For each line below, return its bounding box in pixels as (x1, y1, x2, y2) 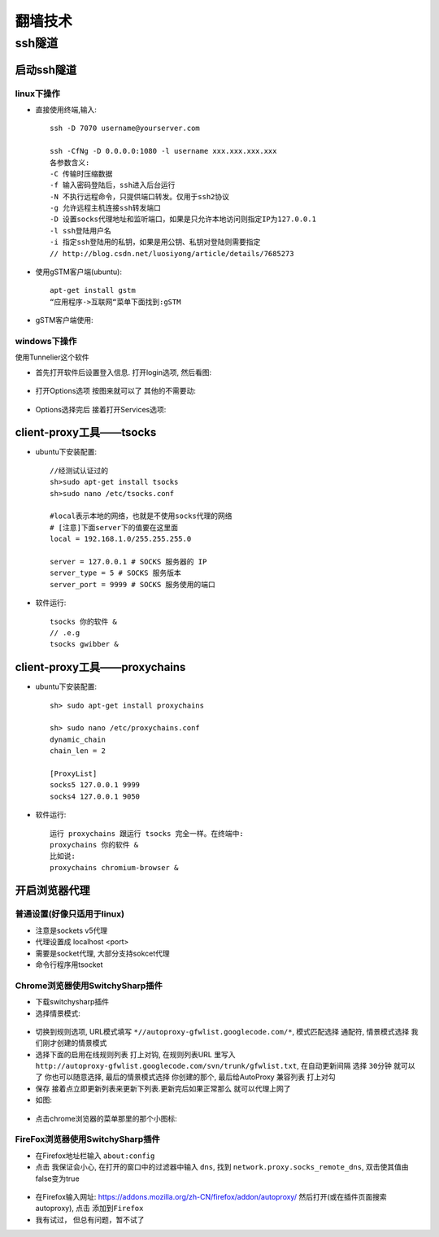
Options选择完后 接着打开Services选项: (35, 404, 167, 414)
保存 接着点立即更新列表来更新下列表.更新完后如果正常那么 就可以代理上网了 (35, 1083, 291, 1093)
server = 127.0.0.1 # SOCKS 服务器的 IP (50, 557, 207, 566)
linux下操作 (15, 88, 60, 99)
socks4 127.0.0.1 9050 (50, 791, 141, 801)
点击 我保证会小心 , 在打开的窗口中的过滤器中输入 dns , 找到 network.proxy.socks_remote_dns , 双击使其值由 (35, 1162, 409, 1172)
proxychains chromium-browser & (50, 863, 179, 872)
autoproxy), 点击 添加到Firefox (35, 1204, 144, 1213)
